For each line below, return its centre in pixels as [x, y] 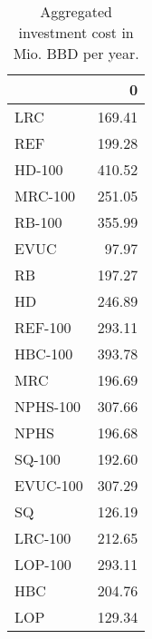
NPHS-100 [48, 406]
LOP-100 [43, 564]
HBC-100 [44, 354]
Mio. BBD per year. [76, 53]
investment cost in [76, 32]
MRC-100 [45, 196]
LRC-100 [43, 538]
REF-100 [43, 327]
